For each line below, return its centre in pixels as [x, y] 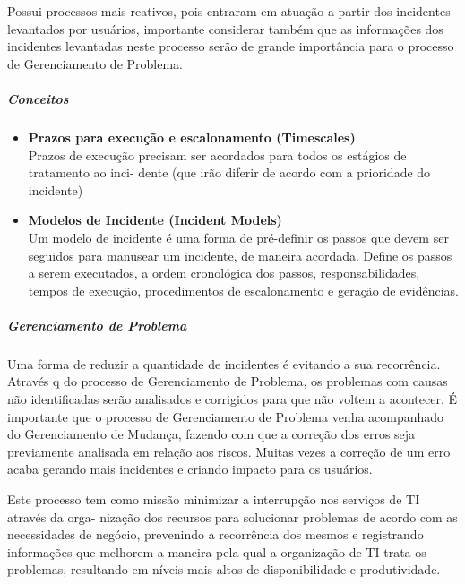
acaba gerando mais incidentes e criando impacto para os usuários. [190, 469]
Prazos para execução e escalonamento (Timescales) [192, 137]
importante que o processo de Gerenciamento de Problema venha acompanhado [226, 416]
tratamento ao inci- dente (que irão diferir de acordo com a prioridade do [229, 172]
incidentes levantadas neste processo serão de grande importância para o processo [231, 46]
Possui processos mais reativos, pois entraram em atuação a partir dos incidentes [229, 11]
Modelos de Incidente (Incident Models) [155, 220]
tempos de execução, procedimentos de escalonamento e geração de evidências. [243, 290]
